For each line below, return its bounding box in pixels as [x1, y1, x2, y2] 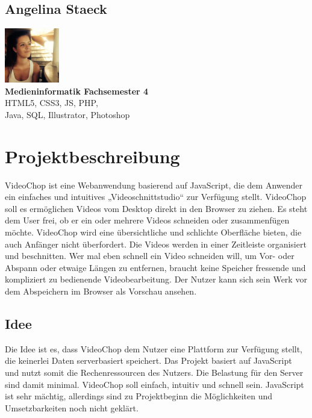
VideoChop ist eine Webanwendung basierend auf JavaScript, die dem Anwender [5, 178, 302, 191]
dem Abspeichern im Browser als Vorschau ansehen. [5, 285, 197, 298]
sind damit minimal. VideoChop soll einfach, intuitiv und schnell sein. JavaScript [5, 378, 304, 390]
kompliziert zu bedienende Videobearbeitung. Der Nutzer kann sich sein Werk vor [5, 273, 307, 285]
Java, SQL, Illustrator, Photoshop [5, 108, 130, 120]
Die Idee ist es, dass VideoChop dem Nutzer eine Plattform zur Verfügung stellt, [5, 342, 303, 355]
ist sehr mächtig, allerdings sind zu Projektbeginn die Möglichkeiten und [5, 390, 272, 402]
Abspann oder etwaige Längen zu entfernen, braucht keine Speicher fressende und [5, 261, 306, 273]
